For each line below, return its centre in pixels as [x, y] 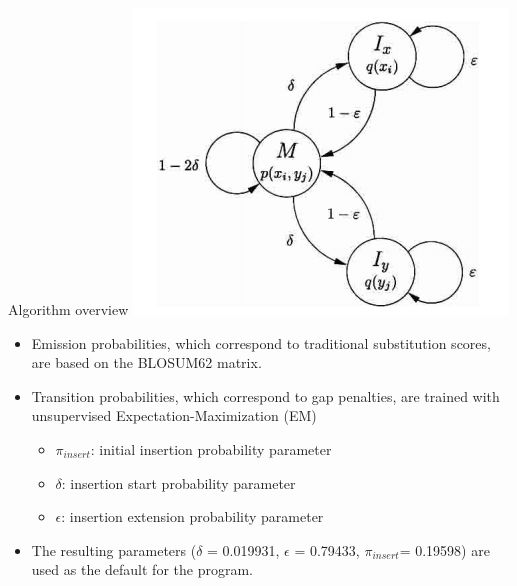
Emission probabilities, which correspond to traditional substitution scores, [261, 342]
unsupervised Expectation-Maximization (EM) [174, 415]
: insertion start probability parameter [178, 482]
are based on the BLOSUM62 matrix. [146, 362]
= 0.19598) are [444, 549]
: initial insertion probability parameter [211, 448]
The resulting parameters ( [114, 549]
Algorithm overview [68, 309]
